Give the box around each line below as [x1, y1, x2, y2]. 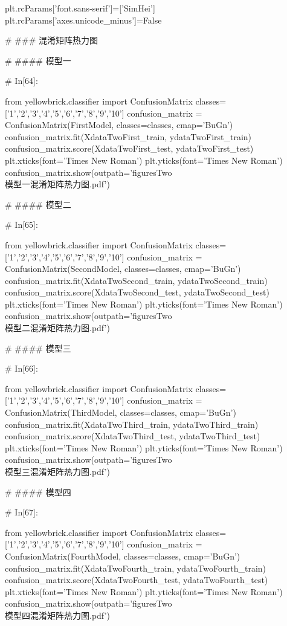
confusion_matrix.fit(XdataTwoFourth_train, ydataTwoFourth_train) [5, 561, 266, 574]
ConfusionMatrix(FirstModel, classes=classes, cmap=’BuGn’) [5, 118, 233, 131]
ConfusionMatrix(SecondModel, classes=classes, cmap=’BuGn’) [5, 262, 241, 275]
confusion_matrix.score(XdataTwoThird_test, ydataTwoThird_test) [5, 430, 260, 442]
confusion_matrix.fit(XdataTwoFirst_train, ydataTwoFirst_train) [5, 130, 252, 143]
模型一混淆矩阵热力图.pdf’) [5, 178, 110, 190]
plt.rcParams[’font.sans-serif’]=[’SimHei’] [5, 2, 155, 14]
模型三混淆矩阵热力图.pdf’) [5, 465, 110, 477]
